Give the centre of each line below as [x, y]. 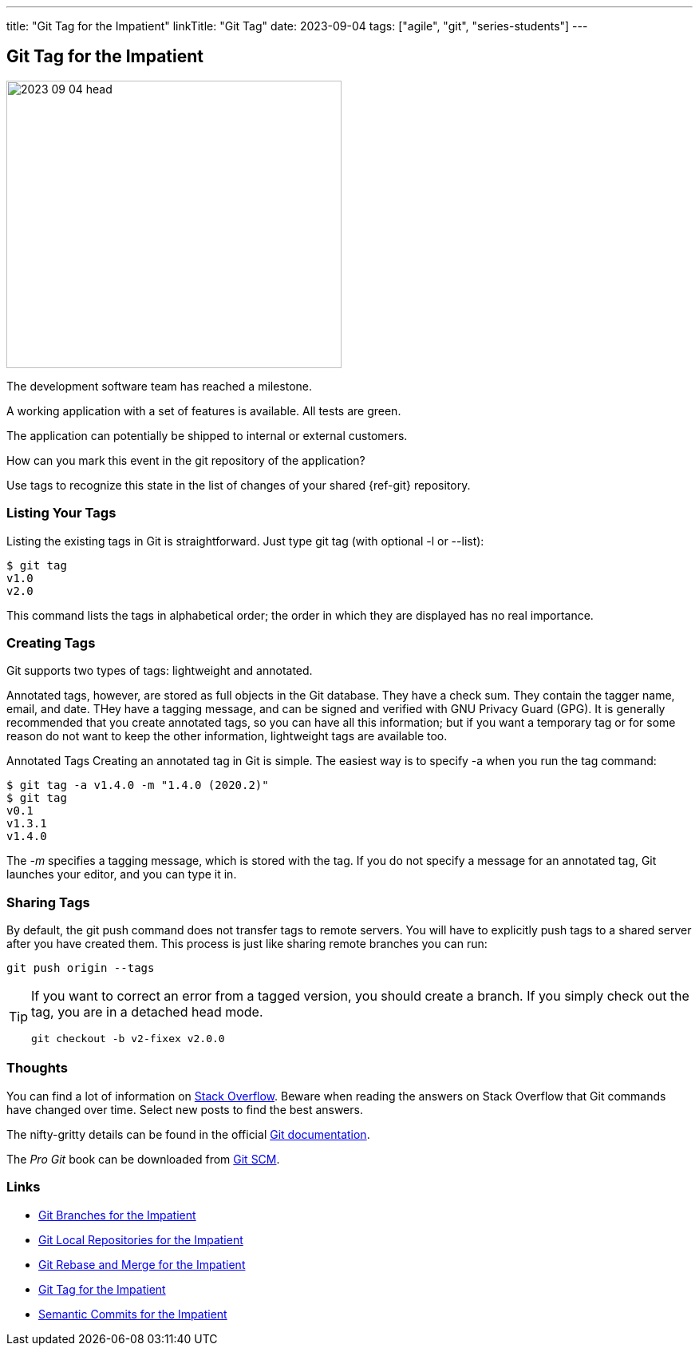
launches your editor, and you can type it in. [122, 874]
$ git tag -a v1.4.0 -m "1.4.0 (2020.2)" [138, 785]
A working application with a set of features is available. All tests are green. [204, 410]
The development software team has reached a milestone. [160, 386]
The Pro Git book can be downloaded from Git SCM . [143, 1159]
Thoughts [37, 1068]
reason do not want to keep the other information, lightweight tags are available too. [227, 736]
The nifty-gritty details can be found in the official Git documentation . [188, 1134]
